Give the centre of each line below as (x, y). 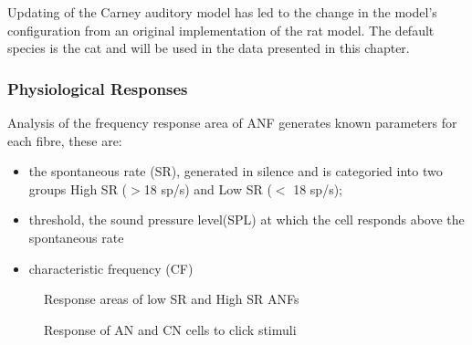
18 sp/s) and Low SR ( (208, 188)
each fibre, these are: (65, 140)
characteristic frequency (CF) (111, 268)
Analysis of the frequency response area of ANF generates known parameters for (232, 122)
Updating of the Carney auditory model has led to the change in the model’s (222, 12)
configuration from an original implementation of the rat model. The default (221, 30)
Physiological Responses (98, 88)
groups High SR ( (78, 188)
